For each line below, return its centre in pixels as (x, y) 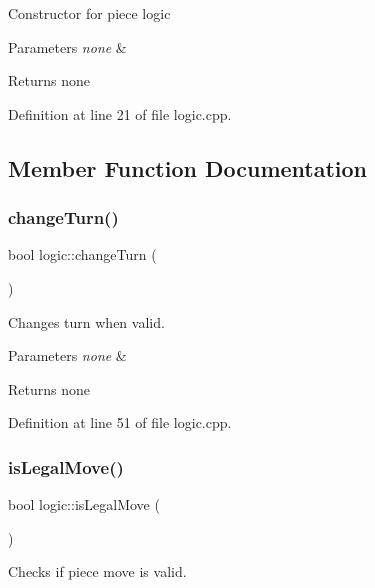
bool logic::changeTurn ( (82, 254)
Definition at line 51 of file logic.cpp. (120, 422)
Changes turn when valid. (86, 321)
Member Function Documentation (188, 167)
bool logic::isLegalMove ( (84, 504)
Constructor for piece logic (89, 13)
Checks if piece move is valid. (97, 571)
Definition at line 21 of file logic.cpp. (120, 113)
